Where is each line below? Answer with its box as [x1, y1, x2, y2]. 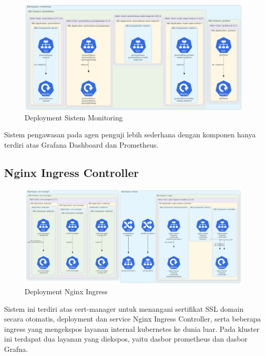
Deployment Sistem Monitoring [25, 112, 123, 122]
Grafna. [4, 344, 28, 354]
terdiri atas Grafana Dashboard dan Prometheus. [4, 139, 159, 150]
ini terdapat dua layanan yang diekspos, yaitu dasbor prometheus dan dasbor [4, 333, 248, 344]
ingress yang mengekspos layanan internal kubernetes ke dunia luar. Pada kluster [4, 323, 259, 334]
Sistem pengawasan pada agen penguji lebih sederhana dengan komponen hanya [4, 129, 256, 140]
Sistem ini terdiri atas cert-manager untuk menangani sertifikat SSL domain [4, 303, 243, 314]
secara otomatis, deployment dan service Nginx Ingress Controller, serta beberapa [4, 313, 261, 324]
